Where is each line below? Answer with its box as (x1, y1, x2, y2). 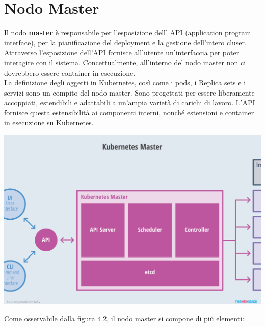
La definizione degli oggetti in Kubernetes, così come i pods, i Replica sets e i (4, 77, 246, 88)
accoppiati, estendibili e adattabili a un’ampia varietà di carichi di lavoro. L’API (4, 97, 255, 108)
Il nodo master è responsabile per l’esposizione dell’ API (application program (4, 27, 251, 38)
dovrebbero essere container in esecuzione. (4, 67, 136, 78)
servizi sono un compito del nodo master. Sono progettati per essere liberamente (4, 87, 255, 98)
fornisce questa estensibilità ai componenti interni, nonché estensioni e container (4, 107, 254, 118)
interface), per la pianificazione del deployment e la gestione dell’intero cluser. (4, 37, 247, 48)
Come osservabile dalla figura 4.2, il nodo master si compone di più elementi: (4, 313, 244, 323)
